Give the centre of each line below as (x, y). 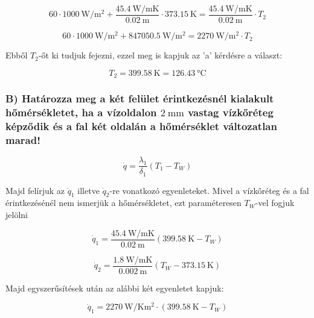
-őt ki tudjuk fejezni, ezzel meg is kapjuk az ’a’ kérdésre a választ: (160, 55)
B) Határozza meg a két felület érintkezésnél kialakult (140, 98)
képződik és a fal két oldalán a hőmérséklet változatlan (141, 126)
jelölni (17, 215)
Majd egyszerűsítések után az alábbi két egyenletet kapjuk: (115, 288)
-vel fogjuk (275, 203)
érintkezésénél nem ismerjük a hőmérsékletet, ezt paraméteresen (123, 203)
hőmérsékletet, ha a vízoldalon (81, 112)
